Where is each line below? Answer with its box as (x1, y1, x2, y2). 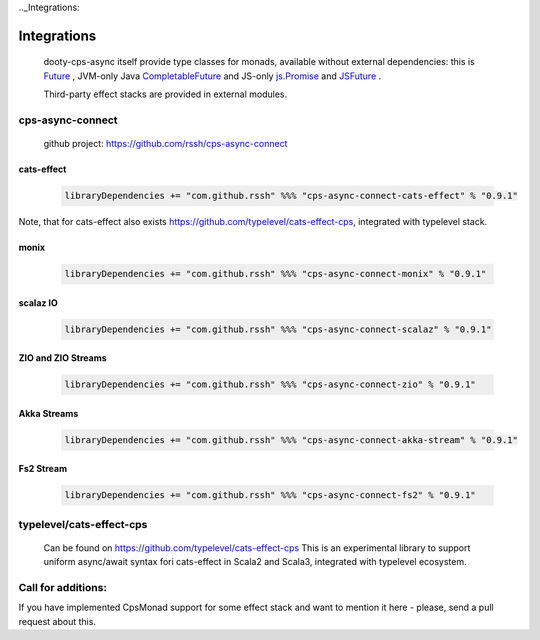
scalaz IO (18, 296, 59, 309)
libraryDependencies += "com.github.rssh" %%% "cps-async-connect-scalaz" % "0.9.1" (64, 323, 492, 335)
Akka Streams (18, 407, 79, 419)
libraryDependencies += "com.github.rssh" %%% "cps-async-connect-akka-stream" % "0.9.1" (64, 434, 519, 445)
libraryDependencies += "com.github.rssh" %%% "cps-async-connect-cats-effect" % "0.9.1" (64, 190, 519, 202)
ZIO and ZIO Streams (18, 352, 107, 364)
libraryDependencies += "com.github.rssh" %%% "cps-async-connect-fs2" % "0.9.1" (64, 490, 477, 501)
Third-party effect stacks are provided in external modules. (43, 88, 288, 100)
